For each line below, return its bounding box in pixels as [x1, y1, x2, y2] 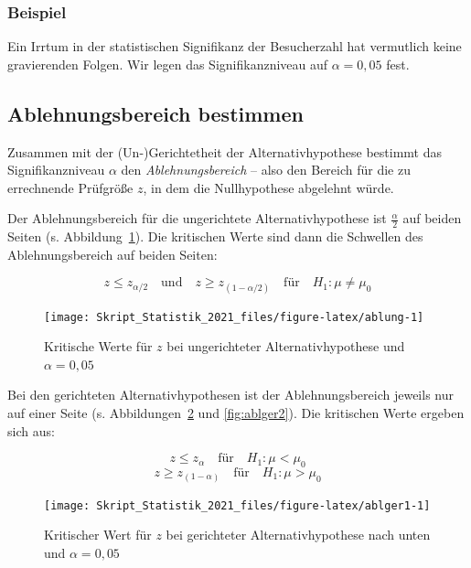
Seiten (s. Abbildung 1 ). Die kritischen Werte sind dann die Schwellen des [7, 227, 423, 246]
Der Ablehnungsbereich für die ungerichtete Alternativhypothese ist [7, 209, 387, 228]
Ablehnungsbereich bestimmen [7, 99, 304, 127]
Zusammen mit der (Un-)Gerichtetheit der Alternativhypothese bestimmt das [7, 142, 442, 161]
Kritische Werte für [44, 337, 153, 356]
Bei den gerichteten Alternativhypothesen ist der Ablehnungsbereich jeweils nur [7, 385, 454, 404]
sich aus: [7, 421, 55, 440]
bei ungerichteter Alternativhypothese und [166, 337, 405, 356]
